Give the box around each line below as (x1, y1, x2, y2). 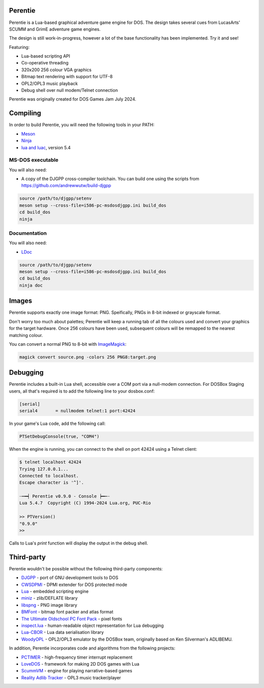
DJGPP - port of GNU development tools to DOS (21, 575, 118, 581)
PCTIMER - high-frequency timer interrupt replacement (21, 654, 132, 660)
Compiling (9, 109, 42, 117)
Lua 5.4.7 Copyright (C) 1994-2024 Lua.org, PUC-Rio (19, 500, 151, 506)
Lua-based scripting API (21, 53, 70, 59)
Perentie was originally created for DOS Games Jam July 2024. (9, 96, 136, 102)
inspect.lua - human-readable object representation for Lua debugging (21, 623, 164, 628)
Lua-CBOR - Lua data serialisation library (21, 629, 104, 635)
